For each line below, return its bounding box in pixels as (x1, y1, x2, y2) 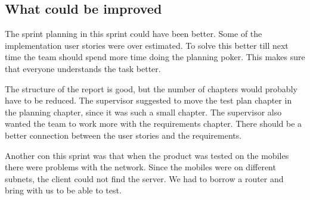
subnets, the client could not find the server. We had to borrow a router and (5, 172, 284, 185)
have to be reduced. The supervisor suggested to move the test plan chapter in (5, 94, 292, 107)
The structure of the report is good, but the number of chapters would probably (5, 82, 297, 95)
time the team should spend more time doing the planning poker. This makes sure (5, 51, 305, 63)
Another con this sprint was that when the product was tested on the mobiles (5, 149, 289, 161)
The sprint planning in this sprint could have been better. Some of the (5, 27, 262, 40)
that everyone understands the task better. (5, 62, 161, 74)
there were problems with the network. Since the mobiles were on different (5, 161, 276, 173)
